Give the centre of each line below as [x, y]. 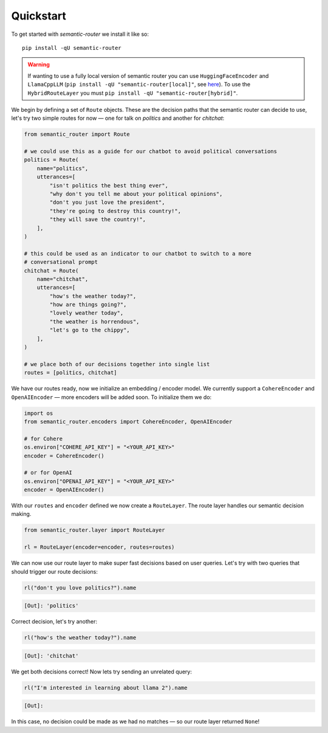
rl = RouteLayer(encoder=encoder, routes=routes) [99, 547]
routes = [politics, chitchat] [71, 373]
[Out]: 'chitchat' [51, 656]
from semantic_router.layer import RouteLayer [94, 530]
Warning [39, 64]
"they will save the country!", [97, 220]
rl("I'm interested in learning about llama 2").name [106, 688]
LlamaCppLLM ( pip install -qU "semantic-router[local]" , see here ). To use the [139, 85]
